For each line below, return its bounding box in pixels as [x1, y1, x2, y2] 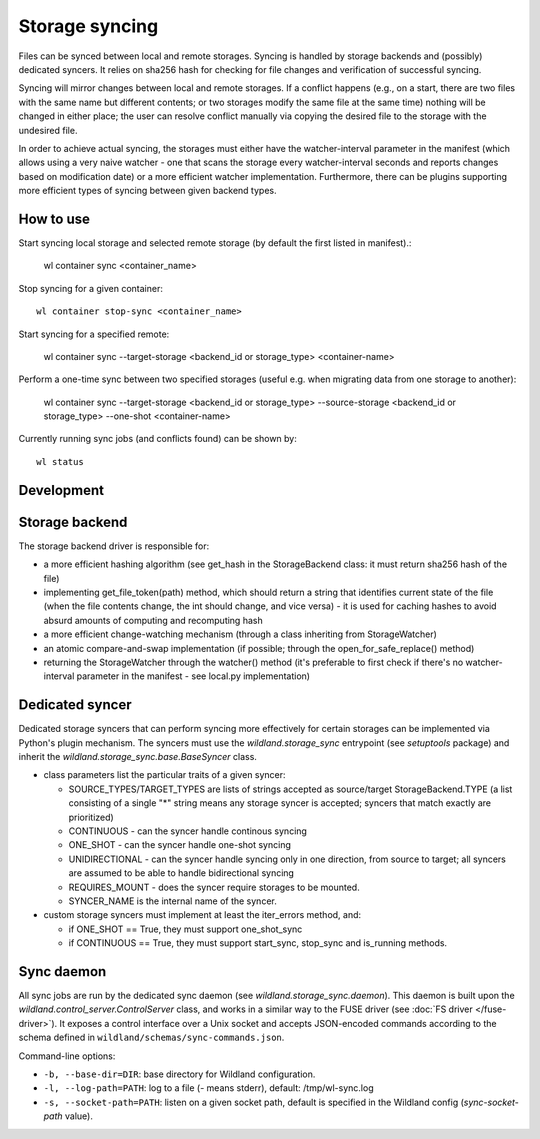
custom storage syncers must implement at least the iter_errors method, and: [43, 909, 362, 921]
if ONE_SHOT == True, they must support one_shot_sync [68, 923, 303, 935]
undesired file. [18, 124, 78, 136]
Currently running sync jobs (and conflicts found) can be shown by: [18, 433, 297, 445]
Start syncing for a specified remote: [18, 328, 170, 340]
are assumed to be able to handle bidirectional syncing [68, 867, 295, 879]
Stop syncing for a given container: [18, 282, 164, 294]
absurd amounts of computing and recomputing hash [43, 614, 264, 626]
